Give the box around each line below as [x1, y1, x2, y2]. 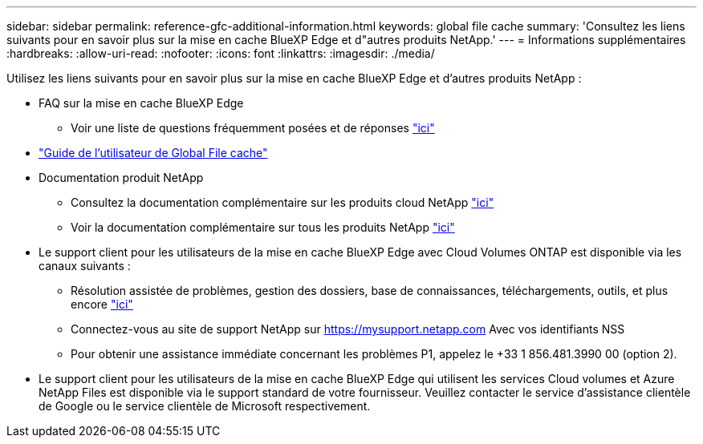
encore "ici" [71, 297, 133, 311]
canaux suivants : [39, 259, 131, 272]
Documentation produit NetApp [39, 171, 204, 184]
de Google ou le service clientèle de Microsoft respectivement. [39, 399, 371, 413]
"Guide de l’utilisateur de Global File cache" [39, 146, 268, 159]
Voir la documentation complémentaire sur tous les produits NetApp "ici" [71, 220, 455, 234]
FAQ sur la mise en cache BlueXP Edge [39, 96, 244, 110]
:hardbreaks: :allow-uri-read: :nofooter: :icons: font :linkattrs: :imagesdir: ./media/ [6, 46, 435, 60]
